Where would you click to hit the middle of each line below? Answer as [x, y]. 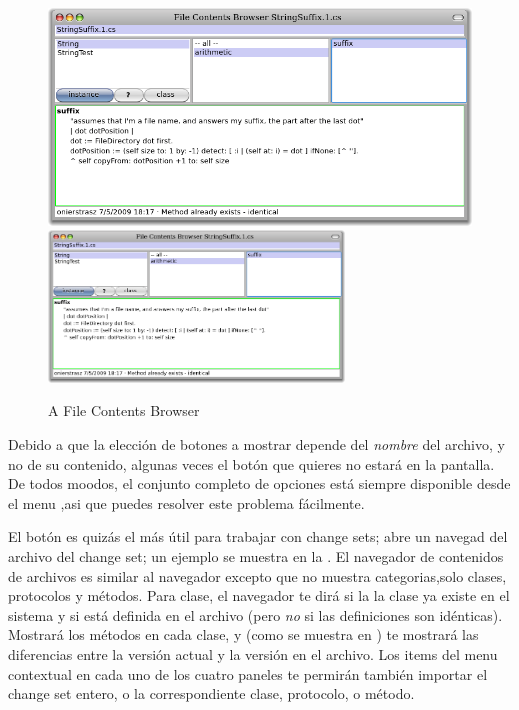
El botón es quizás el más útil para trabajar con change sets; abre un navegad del [258, 536]
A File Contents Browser [124, 410]
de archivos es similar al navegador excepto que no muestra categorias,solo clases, [257, 575]
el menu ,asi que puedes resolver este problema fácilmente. [186, 502]
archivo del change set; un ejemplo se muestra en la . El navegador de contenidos [256, 556]
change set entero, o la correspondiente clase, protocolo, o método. [211, 693]
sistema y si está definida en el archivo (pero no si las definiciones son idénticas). [255, 614]
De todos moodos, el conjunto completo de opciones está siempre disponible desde [259, 483]
